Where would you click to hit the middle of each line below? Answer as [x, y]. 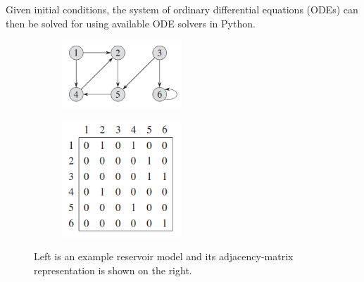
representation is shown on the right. [113, 270]
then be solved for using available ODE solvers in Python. [131, 23]
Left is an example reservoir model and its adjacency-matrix [164, 256]
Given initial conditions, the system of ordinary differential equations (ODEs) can [182, 9]
